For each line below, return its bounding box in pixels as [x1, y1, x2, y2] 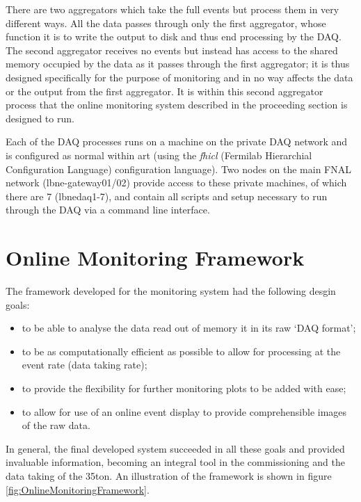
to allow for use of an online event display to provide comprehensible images [22, 404, 347, 419]
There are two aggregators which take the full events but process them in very [6, 2, 339, 16]
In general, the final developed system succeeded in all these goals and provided [6, 441, 345, 455]
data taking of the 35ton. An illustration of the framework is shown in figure [6, 468, 332, 483]
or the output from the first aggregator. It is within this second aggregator [6, 83, 323, 98]
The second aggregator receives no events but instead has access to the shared [6, 42, 338, 57]
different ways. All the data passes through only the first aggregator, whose [6, 15, 326, 30]
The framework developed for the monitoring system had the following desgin [6, 284, 336, 298]
